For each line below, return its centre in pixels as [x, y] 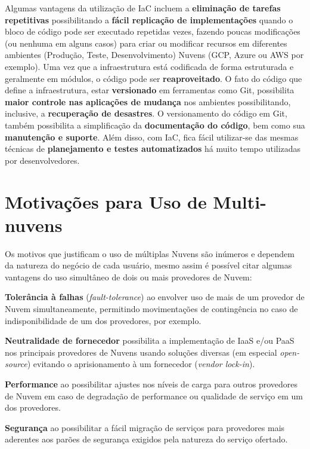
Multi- [240, 201]
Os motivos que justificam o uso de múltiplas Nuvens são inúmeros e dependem [150, 253]
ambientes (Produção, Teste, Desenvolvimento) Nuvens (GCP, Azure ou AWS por [154, 55]
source [16, 364]
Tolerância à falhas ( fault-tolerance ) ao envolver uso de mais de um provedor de [155, 297]
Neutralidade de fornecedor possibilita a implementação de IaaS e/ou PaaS [150, 340]
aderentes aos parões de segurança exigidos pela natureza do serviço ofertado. [146, 439]
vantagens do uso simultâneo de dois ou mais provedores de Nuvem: [128, 277]
